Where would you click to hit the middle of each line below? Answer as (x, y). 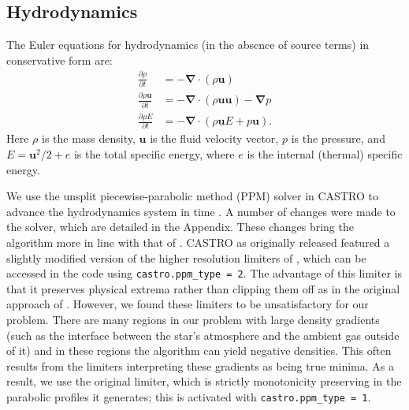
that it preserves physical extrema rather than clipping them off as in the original (203, 288)
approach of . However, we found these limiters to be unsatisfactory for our (188, 304)
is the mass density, (89, 138)
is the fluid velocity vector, (214, 138)
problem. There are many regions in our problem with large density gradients (193, 319)
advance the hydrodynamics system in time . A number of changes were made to (201, 211)
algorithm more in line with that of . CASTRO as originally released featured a (198, 242)
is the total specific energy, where (154, 153)
